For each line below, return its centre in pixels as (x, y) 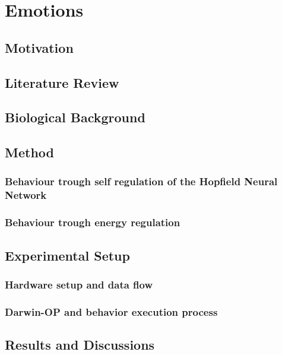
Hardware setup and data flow (79, 284)
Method (29, 152)
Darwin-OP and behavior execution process (111, 311)
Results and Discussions (80, 344)
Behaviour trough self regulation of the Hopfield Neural (141, 181)
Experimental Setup (67, 255)
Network (26, 195)
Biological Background (75, 117)
